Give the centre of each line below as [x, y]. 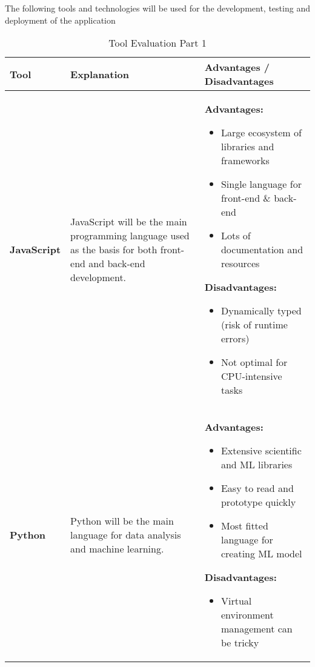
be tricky [240, 643]
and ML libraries [257, 465]
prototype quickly [258, 502]
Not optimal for [254, 362]
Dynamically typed [261, 311]
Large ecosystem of [261, 133]
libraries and [247, 147]
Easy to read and [257, 488]
